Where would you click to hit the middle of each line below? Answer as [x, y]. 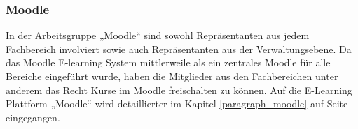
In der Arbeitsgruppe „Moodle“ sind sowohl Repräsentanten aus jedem [158, 35]
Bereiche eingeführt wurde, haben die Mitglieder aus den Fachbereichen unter [172, 76]
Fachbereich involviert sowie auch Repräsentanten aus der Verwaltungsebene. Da [179, 48]
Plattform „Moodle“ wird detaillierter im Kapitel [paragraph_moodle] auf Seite [177, 104]
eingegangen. [33, 117]
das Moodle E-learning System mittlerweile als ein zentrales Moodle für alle [168, 62]
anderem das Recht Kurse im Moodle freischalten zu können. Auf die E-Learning [179, 90]
